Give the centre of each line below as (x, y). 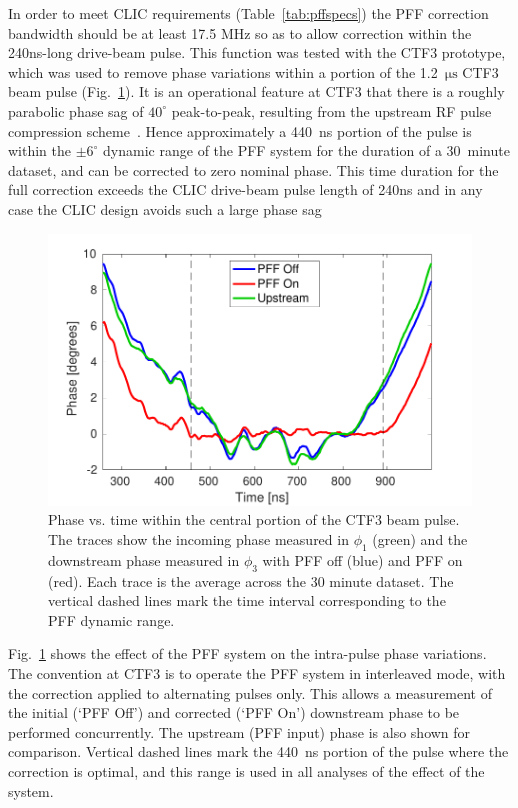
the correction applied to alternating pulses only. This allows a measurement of (250, 692)
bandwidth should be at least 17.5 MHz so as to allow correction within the (240, 32)
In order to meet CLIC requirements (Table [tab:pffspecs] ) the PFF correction (248, 13)
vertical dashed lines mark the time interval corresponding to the (247, 600)
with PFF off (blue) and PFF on (362, 559)
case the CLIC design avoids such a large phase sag (165, 208)
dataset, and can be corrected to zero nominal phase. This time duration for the (253, 169)
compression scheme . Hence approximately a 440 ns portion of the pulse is (240, 130)
